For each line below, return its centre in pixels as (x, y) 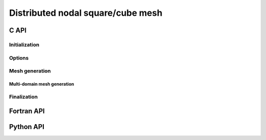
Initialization (24, 44)
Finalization (23, 97)
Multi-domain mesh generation (42, 84)
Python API (27, 127)
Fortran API (27, 111)
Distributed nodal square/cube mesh (86, 13)
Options (19, 58)
